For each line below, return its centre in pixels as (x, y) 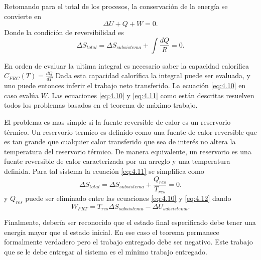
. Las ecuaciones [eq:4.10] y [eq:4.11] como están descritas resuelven (151, 95)
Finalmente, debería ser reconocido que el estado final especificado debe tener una (130, 222)
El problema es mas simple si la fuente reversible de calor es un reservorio (117, 121)
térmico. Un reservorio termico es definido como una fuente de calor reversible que (130, 132)
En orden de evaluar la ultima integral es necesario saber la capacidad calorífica (126, 65)
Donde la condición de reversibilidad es (64, 32)
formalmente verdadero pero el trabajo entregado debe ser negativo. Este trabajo (128, 242)
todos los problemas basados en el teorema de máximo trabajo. (101, 105)
